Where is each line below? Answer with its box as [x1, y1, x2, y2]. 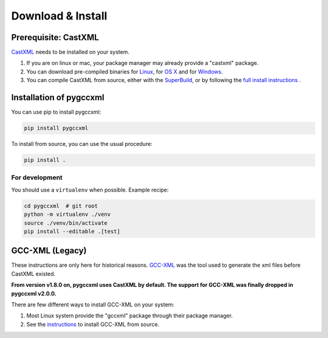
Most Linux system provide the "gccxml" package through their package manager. [26, 312, 233, 319]
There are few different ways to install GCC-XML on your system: [11, 301, 175, 308]
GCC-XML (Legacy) [11, 246, 87, 256]
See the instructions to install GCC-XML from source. [26, 320, 160, 328]
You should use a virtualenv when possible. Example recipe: [11, 186, 169, 193]
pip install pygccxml [24, 125, 89, 132]
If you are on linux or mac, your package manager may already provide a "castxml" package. [26, 60, 259, 67]
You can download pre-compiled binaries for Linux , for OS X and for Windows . [26, 67, 223, 75]
